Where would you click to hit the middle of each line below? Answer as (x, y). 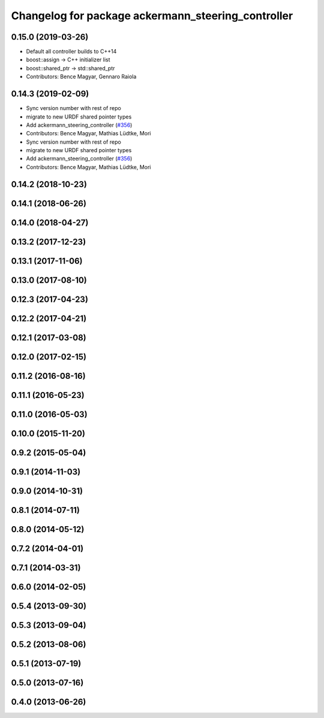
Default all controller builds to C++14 (71, 52)
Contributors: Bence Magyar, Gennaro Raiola (81, 77)
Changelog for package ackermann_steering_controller (152, 16)
